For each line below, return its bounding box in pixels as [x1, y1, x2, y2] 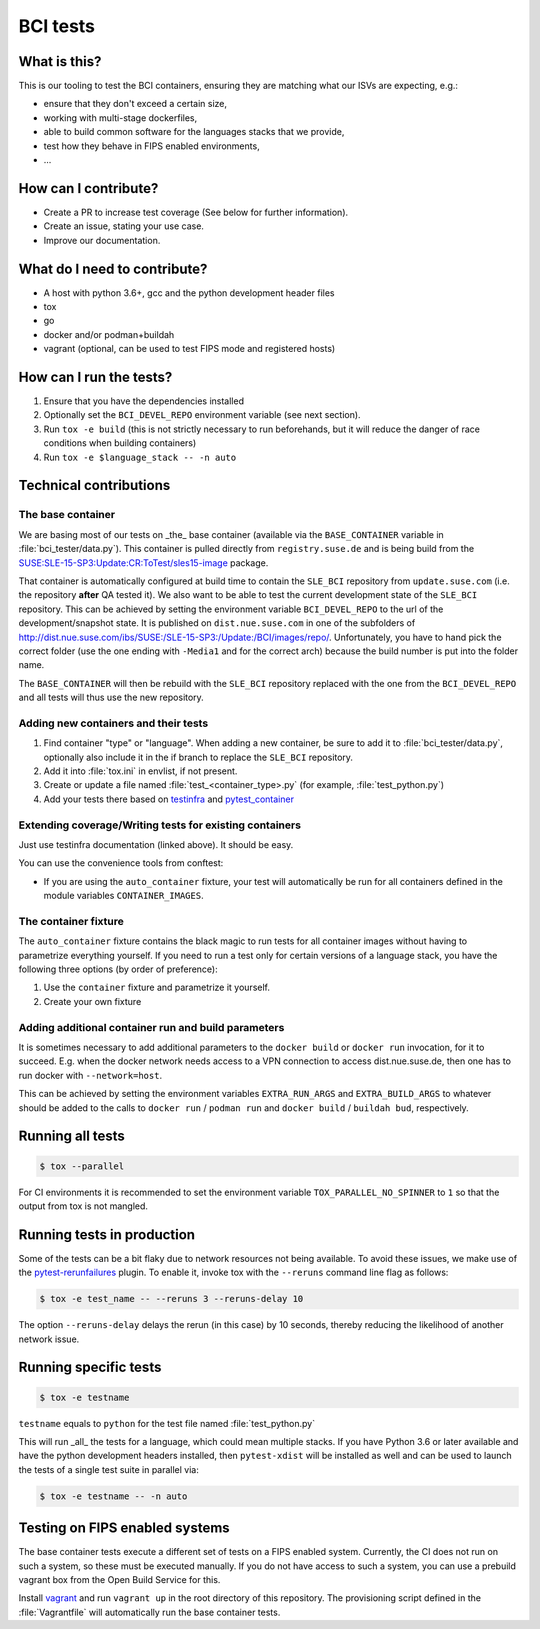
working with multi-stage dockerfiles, [43, 111, 198, 124]
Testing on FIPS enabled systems [18, 1520, 230, 1537]
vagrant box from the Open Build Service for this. [18, 1573, 221, 1585]
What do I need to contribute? [18, 260, 208, 277]
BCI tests [18, 15, 95, 37]
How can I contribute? [18, 180, 159, 197]
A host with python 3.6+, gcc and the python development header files [43, 286, 335, 299]
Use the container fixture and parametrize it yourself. [43, 981, 270, 994]
